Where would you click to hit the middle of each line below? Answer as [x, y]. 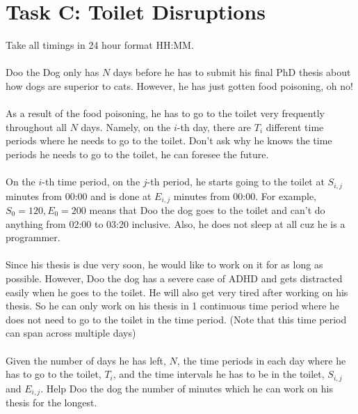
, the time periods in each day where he [261, 360]
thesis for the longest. [51, 402]
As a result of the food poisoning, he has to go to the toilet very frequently [165, 113]
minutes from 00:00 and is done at [79, 195]
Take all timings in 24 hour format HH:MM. [100, 45]
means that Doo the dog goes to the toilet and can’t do [207, 209]
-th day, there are [214, 127]
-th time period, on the [91, 182]
